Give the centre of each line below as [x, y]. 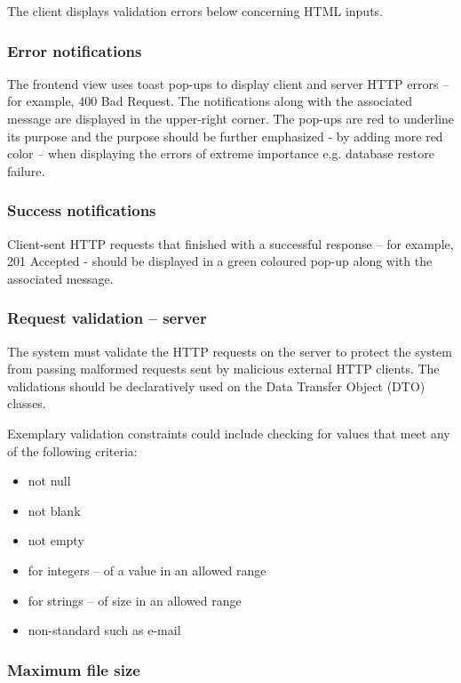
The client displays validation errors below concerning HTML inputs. [195, 11]
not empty [56, 540]
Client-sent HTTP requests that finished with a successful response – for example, [230, 243]
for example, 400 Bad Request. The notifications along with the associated [210, 101]
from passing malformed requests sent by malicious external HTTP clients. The [223, 369]
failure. [26, 170]
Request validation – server [107, 318]
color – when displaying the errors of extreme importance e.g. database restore [221, 153]
